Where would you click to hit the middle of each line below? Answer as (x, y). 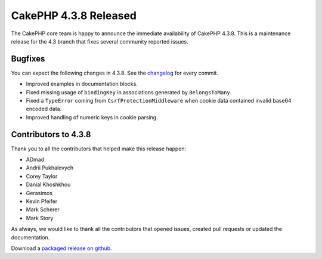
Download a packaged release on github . (62, 248)
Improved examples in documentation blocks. (82, 84)
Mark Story (40, 218)
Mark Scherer (43, 209)
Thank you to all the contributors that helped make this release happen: (99, 149)
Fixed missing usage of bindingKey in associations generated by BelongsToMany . (129, 92)
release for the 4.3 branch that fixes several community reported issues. (100, 41)
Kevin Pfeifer (42, 201)
